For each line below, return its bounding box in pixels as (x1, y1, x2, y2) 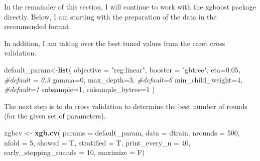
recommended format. (4, 21, 71, 31)
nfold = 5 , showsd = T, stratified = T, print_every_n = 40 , (4, 137, 191, 147)
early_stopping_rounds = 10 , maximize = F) (4, 147, 145, 157)
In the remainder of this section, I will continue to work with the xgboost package (4, 1, 256, 11)
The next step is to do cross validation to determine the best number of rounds (4, 100, 247, 111)
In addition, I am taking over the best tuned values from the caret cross (4, 37, 225, 48)
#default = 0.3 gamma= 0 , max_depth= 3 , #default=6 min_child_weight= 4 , (4, 74, 242, 84)
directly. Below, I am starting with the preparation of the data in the (4, 11, 217, 21)
